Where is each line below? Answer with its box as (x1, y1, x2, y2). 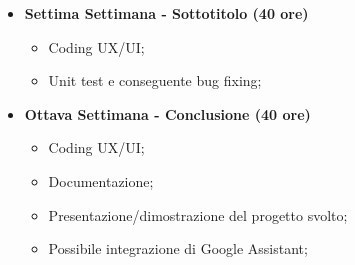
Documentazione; (48, 170, 154, 191)
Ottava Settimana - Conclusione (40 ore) (24, 103, 311, 124)
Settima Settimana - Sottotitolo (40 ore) (24, 3, 309, 23)
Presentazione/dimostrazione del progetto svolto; (48, 204, 348, 225)
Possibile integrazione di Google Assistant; (48, 238, 308, 259)
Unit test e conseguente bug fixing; (48, 70, 262, 91)
